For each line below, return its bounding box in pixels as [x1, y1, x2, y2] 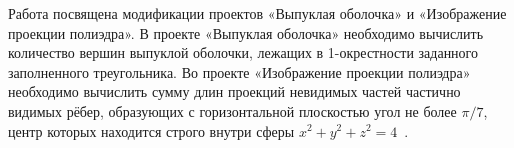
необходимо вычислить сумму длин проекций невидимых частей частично [8, 81, 461, 102]
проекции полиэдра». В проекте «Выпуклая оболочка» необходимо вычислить [8, 22, 484, 43]
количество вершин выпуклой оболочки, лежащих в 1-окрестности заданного [8, 42, 479, 63]
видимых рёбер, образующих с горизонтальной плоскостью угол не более [8, 100, 457, 121]
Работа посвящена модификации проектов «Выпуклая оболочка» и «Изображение [8, 3, 507, 23]
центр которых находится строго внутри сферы [8, 120, 295, 141]
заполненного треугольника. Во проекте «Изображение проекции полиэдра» [8, 61, 471, 82]
